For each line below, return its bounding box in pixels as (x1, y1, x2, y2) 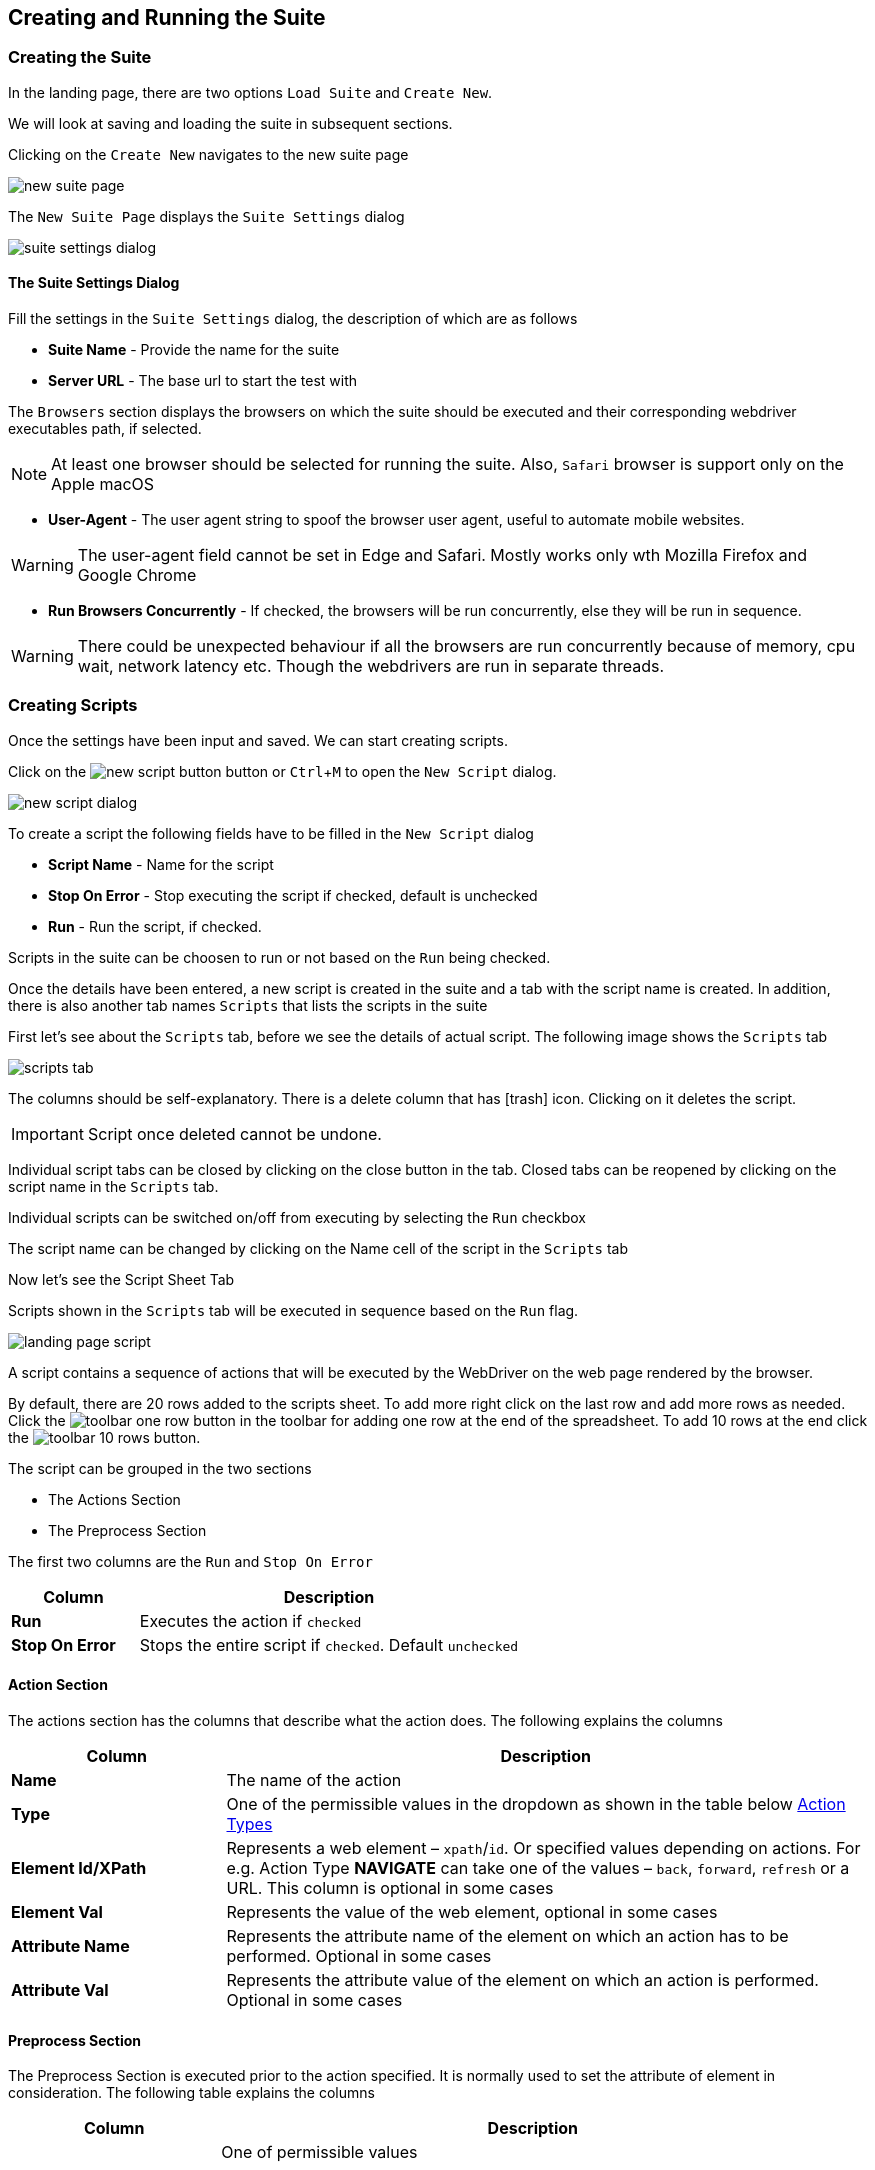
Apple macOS (51, 474, 155, 495)
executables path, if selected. (8, 420, 202, 438)
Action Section (8, 1676, 108, 1694)
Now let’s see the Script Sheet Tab (8, 1270, 235, 1288)
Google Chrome (77, 565, 197, 586)
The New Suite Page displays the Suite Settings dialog (8, 207, 405, 225)
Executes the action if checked (139, 1610, 362, 1631)
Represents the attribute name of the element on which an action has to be (226, 1925, 789, 1946)
